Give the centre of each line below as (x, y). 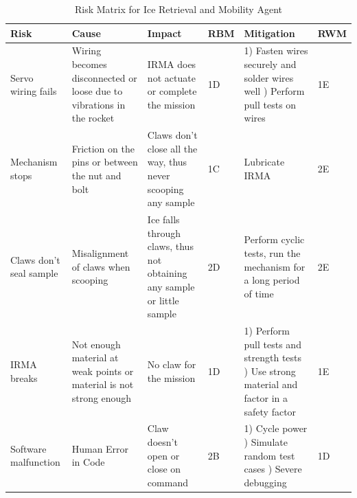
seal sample (34, 273)
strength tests (273, 358)
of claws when (101, 266)
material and (271, 384)
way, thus (167, 162)
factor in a (266, 398)
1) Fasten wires (276, 50)
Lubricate (264, 162)
